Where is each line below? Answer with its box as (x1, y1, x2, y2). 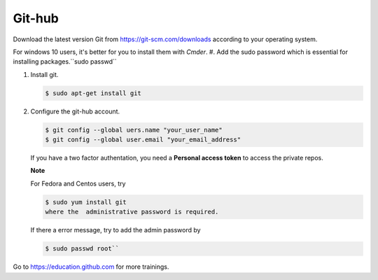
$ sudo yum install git (45, 198, 127, 206)
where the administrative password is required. (45, 208, 219, 216)
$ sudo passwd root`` (45, 245, 120, 253)
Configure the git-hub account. (30, 107, 120, 115)
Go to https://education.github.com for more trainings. (13, 262, 169, 271)
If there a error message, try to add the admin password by (30, 226, 201, 234)
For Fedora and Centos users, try (30, 179, 126, 188)
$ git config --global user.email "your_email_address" (45, 136, 241, 143)
